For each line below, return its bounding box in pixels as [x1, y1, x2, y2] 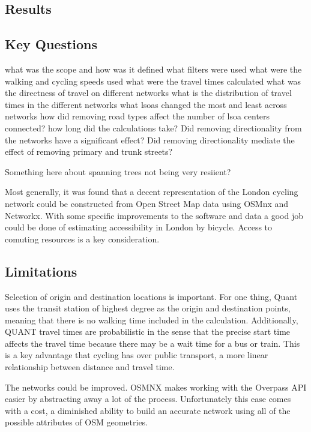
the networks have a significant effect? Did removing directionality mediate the [5, 133, 295, 146]
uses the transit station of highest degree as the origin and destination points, [5, 302, 291, 314]
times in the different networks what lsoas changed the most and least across [5, 98, 287, 110]
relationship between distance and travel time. [5, 361, 175, 373]
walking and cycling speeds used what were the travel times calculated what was [5, 74, 301, 87]
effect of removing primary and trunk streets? [5, 145, 173, 158]
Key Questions [5, 35, 98, 53]
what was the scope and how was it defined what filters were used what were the [5, 62, 302, 75]
